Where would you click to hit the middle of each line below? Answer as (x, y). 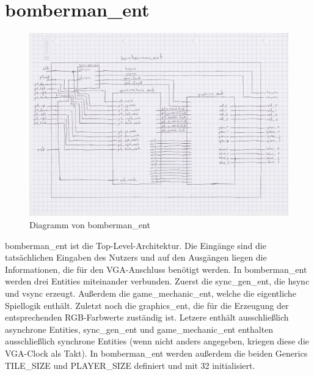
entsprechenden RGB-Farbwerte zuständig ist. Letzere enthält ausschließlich (147, 317)
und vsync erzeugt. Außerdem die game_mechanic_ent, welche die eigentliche (151, 293)
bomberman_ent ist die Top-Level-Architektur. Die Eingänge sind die (136, 245)
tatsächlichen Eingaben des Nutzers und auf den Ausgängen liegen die (136, 257)
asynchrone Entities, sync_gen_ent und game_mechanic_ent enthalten (139, 329)
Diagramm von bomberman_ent (90, 225)
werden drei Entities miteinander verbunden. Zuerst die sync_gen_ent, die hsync (157, 281)
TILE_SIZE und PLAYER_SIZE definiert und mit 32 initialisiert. (130, 365)
